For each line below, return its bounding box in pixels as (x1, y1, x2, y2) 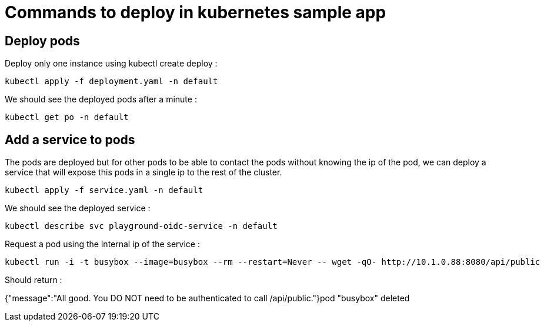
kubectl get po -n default (5, 112, 129, 122)
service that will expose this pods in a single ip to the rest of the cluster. (5, 167, 282, 178)
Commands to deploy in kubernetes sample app (5, 2, 386, 22)
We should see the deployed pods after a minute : (5, 94, 197, 105)
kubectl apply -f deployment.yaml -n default (5, 76, 218, 87)
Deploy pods (5, 33, 80, 48)
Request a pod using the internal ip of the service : (5, 239, 200, 250)
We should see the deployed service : (5, 203, 151, 214)
